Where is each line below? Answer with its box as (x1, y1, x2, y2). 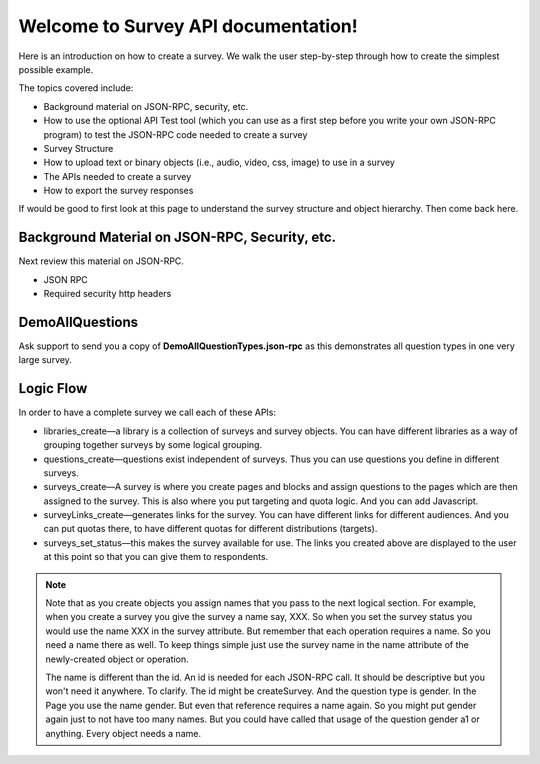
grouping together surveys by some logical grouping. (43, 439, 263, 451)
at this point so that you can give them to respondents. (43, 551, 269, 563)
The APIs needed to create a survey (43, 170, 192, 182)
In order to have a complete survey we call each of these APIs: (18, 406, 277, 419)
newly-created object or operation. (45, 653, 189, 665)
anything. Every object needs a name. (45, 727, 202, 739)
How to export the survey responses (43, 185, 194, 197)
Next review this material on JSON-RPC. (18, 255, 185, 267)
